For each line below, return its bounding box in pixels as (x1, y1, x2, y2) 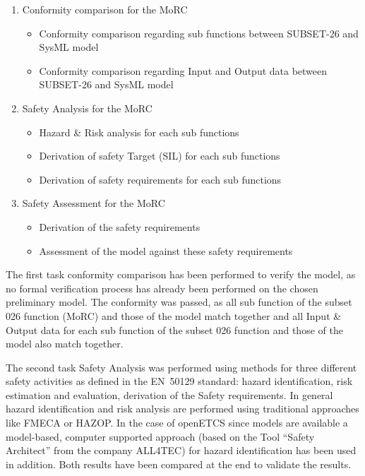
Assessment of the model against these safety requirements (39, 243, 293, 258)
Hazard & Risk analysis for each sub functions (39, 124, 239, 139)
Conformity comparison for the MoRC (22, 2, 188, 16)
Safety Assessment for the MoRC (22, 196, 165, 210)
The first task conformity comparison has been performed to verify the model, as (6, 267, 356, 282)
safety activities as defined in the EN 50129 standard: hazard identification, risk (6, 374, 353, 388)
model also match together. (6, 336, 124, 351)
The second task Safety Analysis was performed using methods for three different (6, 359, 357, 374)
